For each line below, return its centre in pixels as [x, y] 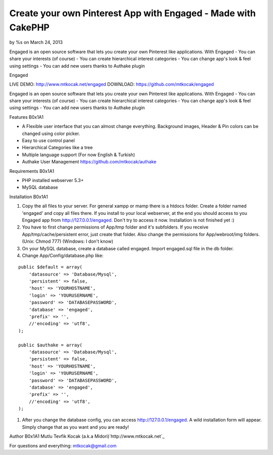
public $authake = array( [51, 345]
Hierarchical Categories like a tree [57, 148]
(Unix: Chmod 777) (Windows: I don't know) [68, 241]
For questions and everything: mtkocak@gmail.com [63, 445]
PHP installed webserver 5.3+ [53, 180]
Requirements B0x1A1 [32, 171]
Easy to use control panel [49, 141]
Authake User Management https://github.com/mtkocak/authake [89, 162]
